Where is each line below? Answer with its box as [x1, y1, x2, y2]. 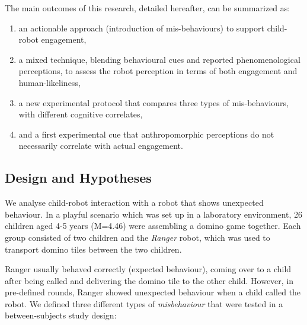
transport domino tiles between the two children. [5, 243, 182, 255]
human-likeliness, [18, 76, 81, 88]
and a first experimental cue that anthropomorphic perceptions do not [18, 128, 274, 140]
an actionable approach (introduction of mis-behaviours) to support [18, 21, 265, 34]
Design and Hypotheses [5, 168, 152, 187]
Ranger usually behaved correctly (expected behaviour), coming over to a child [5, 263, 292, 275]
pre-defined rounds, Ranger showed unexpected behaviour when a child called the [5, 286, 301, 298]
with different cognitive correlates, [18, 108, 143, 120]
